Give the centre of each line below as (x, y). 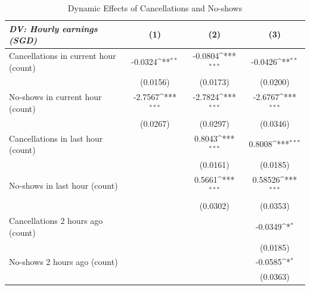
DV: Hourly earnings (53, 28)
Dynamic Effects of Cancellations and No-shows (155, 8)
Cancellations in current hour (63, 56)
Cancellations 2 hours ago (56, 221)
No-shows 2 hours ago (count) (63, 262)
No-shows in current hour (55, 97)
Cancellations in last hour (56, 138)
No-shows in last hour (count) (63, 185)
